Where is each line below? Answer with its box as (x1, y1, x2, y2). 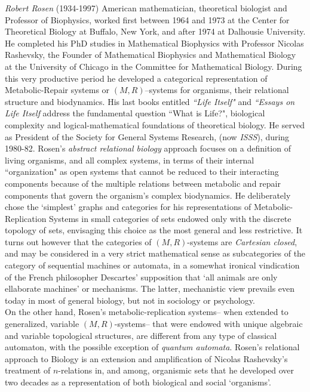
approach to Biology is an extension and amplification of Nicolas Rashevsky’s (5, 352, 288, 365)
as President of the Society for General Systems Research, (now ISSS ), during (5, 130, 290, 143)
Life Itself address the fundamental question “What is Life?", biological (5, 107, 265, 119)
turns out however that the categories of (5, 235, 152, 248)
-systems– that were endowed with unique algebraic (114, 317, 303, 330)
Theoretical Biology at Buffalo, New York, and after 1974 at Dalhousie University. (5, 25, 306, 38)
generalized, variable (5, 317, 79, 330)
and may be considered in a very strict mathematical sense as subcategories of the (5, 247, 306, 260)
